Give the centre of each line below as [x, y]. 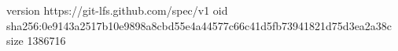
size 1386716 [36, 41]
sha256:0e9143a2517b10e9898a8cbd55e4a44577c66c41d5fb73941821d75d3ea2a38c [199, 25]
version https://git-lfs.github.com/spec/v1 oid [117, 10]
